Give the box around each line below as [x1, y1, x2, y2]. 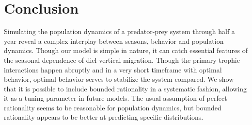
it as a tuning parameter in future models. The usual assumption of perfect [4, 93, 227, 103]
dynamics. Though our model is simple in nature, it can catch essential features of [4, 45, 248, 55]
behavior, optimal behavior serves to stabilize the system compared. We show [4, 74, 234, 84]
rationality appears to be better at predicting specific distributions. [4, 112, 204, 122]
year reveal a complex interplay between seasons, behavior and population [4, 36, 224, 46]
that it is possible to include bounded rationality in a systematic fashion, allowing [4, 83, 247, 93]
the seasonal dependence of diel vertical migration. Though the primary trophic [4, 54, 240, 65]
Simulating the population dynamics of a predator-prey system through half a [4, 26, 235, 36]
